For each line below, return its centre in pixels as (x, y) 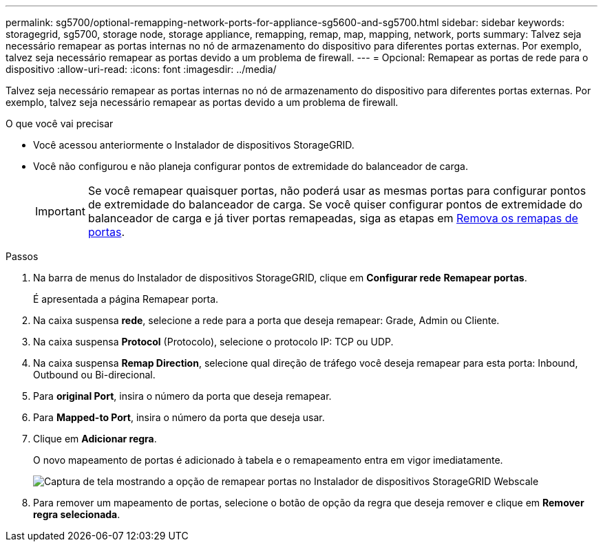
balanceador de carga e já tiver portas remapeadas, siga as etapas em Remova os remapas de (333, 218)
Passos (22, 256)
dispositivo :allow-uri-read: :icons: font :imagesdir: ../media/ (141, 69)
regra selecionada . (77, 514)
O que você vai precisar (60, 124)
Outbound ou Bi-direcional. (94, 375)
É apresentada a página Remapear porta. (126, 299)
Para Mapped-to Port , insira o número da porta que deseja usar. (179, 417)
